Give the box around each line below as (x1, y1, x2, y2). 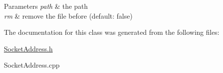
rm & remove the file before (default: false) (4, 10, 133, 21)
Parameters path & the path (4, 1, 88, 11)
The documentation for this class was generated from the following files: (4, 27, 220, 37)
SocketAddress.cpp (4, 60, 60, 70)
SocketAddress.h (4, 43, 53, 53)
